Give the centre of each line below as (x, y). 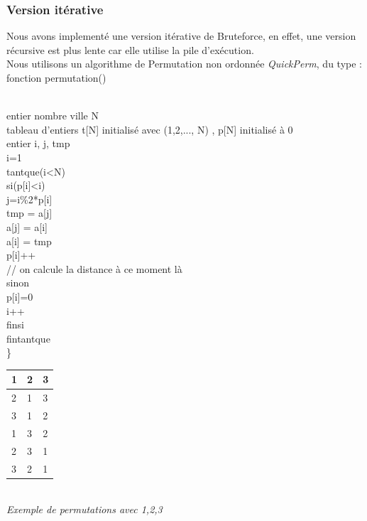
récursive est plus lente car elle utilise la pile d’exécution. (130, 49)
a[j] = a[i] (27, 226)
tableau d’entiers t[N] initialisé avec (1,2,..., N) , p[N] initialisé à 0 (150, 129)
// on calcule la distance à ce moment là (94, 268)
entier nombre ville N (53, 116)
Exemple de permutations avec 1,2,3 (84, 509)
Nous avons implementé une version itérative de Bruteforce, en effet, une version (181, 36)
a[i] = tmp (29, 241)
